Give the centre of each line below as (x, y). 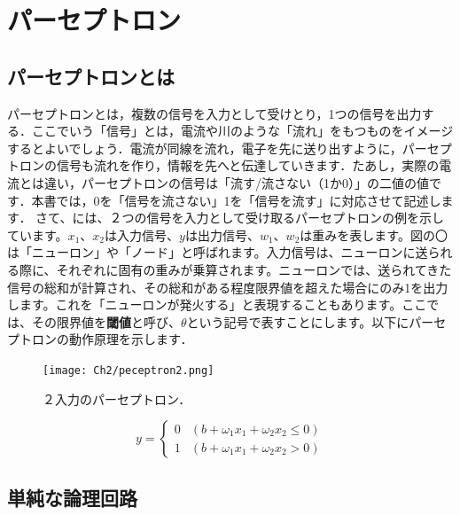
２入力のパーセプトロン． (117, 398)
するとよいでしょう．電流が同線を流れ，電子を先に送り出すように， (205, 148)
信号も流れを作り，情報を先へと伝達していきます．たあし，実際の (248, 165)
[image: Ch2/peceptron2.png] (129, 370)
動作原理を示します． (131, 339)
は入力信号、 (142, 234)
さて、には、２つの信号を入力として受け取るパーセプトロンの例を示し (240, 218)
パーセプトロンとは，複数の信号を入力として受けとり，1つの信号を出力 (214, 113)
